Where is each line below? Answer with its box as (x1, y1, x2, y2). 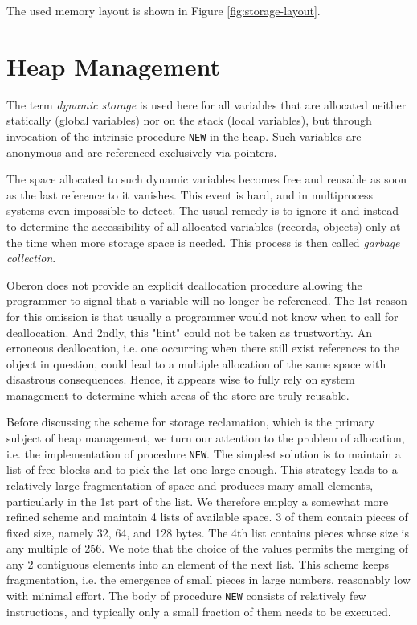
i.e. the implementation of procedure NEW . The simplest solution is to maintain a (6, 445, 401, 462)
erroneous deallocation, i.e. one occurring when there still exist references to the (6, 339, 400, 356)
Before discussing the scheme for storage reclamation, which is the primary (6, 413, 375, 430)
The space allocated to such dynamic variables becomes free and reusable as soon (6, 171, 407, 187)
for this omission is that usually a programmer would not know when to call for (6, 307, 399, 324)
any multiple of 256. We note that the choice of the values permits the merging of (6, 540, 408, 557)
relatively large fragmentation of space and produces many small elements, (6, 476, 374, 493)
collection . (6, 249, 56, 266)
